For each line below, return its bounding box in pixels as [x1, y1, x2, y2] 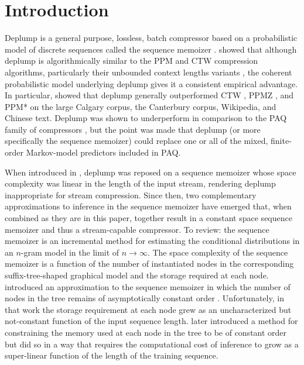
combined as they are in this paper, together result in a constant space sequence [5, 212, 292, 224]
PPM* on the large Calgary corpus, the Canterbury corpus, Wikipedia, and [5, 100, 276, 112]
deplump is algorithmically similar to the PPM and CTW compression [5, 54, 258, 67]
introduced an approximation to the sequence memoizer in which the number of [5, 280, 291, 292]
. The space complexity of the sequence [147, 246, 288, 258]
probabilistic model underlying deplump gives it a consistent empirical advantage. [5, 77, 298, 89]
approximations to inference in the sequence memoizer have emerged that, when [5, 200, 292, 212]
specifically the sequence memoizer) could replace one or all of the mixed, [5, 135, 268, 147]
